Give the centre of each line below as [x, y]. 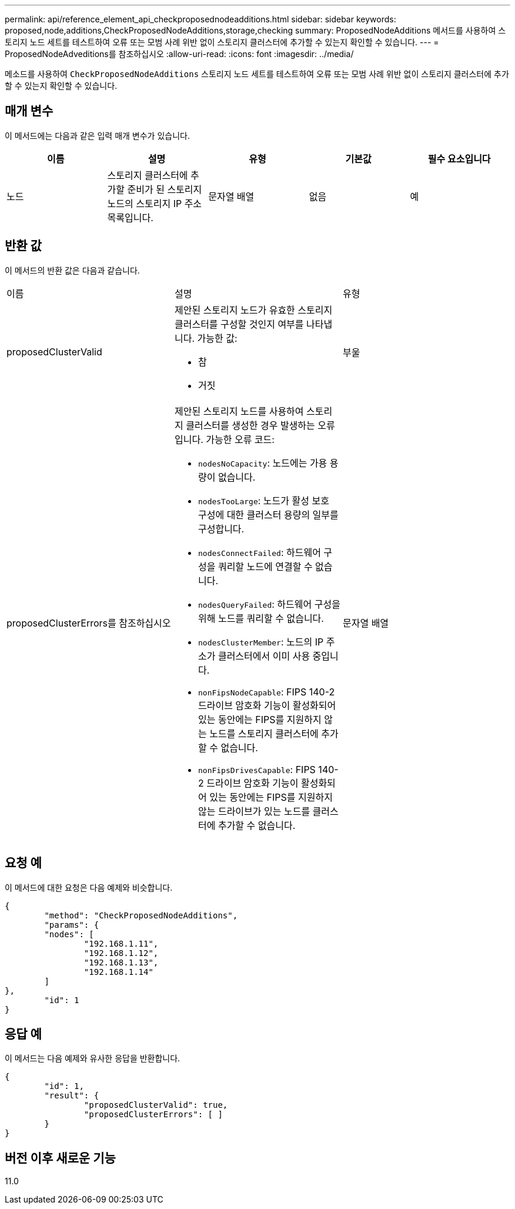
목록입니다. [130, 217]
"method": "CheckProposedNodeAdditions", [141, 915]
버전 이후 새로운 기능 [60, 1158]
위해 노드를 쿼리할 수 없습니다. [261, 618]
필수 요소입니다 [459, 159]
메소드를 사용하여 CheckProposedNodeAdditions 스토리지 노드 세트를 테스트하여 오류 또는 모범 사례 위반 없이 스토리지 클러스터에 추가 [257, 74]
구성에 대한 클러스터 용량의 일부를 [268, 514]
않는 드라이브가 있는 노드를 [254, 811]
